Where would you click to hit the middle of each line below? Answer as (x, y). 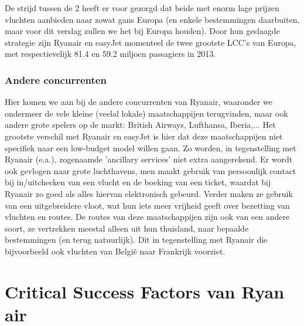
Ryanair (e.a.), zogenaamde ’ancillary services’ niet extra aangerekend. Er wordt (149, 159)
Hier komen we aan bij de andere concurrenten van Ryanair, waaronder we (139, 102)
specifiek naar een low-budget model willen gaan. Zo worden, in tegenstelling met (151, 147)
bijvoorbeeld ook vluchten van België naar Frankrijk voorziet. (115, 251)
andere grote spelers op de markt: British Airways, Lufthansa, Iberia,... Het (140, 125)
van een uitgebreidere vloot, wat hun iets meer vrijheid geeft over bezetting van (147, 205)
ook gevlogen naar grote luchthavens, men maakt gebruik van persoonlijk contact (151, 170)
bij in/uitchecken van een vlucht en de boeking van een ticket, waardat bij (138, 182)
